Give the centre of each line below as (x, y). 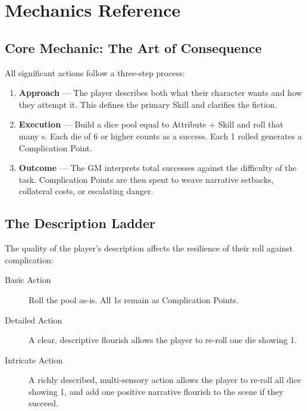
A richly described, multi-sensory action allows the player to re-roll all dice (165, 380)
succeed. (43, 403)
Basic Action (28, 280)
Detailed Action (34, 320)
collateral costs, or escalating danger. (86, 191)
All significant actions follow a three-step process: (95, 72)
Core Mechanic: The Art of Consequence (133, 47)
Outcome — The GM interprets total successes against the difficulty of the (158, 168)
